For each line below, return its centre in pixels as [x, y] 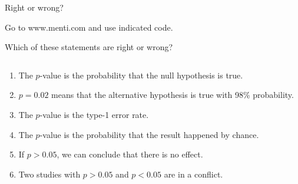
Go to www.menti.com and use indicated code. [89, 27]
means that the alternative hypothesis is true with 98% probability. [173, 95]
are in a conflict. [193, 174]
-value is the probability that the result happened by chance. [149, 134]
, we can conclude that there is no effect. [130, 154]
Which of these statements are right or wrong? [89, 47]
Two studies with [49, 174]
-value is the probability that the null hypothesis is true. [141, 75]
